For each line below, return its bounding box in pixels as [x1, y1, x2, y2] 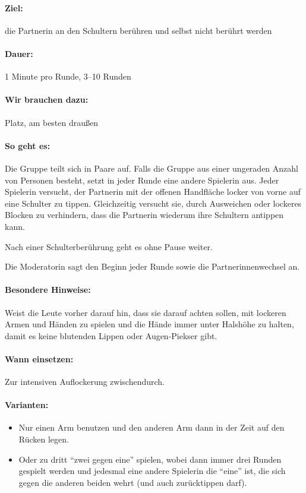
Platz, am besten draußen [5, 116, 99, 128]
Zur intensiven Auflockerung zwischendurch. [5, 375, 165, 388]
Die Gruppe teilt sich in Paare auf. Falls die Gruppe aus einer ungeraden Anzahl [5, 162, 298, 174]
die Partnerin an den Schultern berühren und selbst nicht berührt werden [5, 24, 272, 36]
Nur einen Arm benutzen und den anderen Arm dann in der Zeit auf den [18, 421, 285, 434]
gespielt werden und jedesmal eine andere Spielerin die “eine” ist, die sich [18, 464, 286, 477]
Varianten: [5, 399, 49, 411]
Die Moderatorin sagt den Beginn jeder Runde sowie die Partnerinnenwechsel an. [5, 260, 300, 273]
